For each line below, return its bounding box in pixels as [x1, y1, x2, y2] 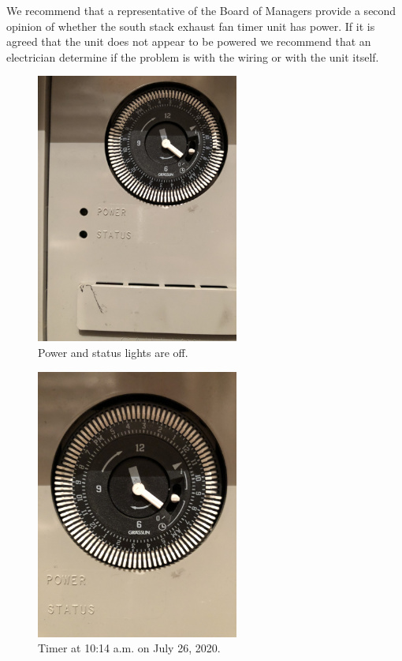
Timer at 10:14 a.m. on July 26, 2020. [38, 640, 221, 656]
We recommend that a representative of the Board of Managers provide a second [6, 2, 396, 18]
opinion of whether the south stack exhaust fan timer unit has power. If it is [6, 17, 375, 34]
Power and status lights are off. [38, 344, 188, 360]
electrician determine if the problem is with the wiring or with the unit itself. [6, 48, 379, 65]
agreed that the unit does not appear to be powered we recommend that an [6, 33, 371, 50]
